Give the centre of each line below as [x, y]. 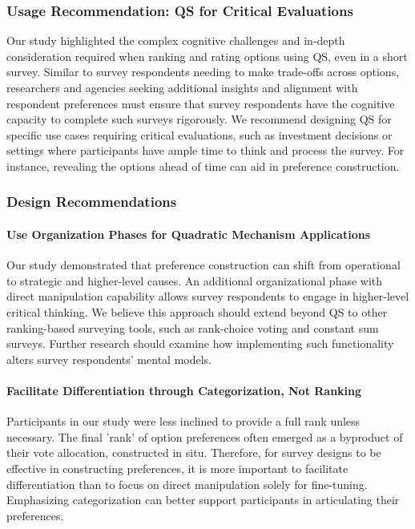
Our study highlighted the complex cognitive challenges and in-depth [176, 40]
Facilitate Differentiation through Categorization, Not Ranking [184, 390]
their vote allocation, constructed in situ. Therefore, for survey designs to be [194, 452]
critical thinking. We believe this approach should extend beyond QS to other [197, 311]
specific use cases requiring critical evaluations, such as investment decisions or [199, 134]
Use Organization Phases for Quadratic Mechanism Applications [189, 234]
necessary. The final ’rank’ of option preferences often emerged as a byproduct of [205, 436]
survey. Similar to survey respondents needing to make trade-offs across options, [203, 72]
